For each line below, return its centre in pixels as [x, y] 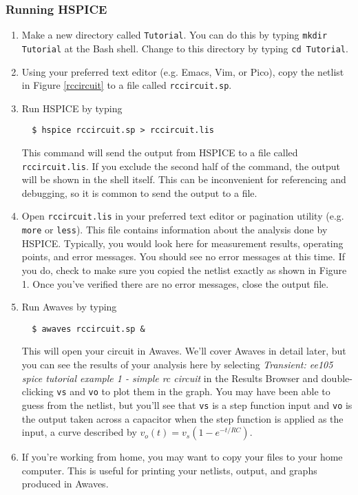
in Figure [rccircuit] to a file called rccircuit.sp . [127, 85]
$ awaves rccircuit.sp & [88, 329]
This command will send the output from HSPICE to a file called [160, 152]
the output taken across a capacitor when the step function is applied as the [182, 418]
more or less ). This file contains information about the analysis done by [175, 230]
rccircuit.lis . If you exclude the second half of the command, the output [181, 166]
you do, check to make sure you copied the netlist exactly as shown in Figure [184, 270]
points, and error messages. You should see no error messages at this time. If [183, 256]
